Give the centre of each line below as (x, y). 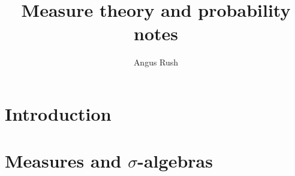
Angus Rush (156, 62)
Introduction (58, 113)
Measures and (63, 161)
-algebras (175, 161)
